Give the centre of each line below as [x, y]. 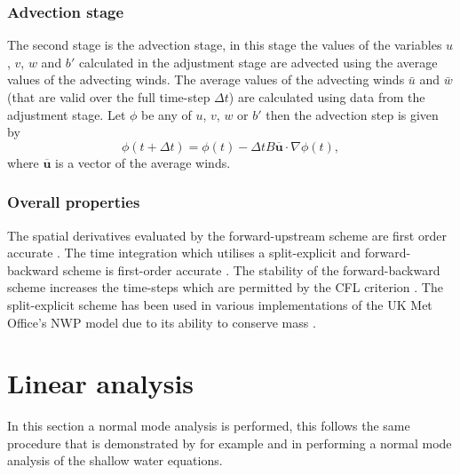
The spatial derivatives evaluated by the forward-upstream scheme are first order [227, 235]
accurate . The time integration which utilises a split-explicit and [184, 253]
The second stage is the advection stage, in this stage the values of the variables [225, 45]
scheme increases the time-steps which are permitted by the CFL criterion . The [225, 287]
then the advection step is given [352, 114]
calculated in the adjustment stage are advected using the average [258, 62]
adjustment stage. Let [67, 114]
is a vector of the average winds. [143, 162]
